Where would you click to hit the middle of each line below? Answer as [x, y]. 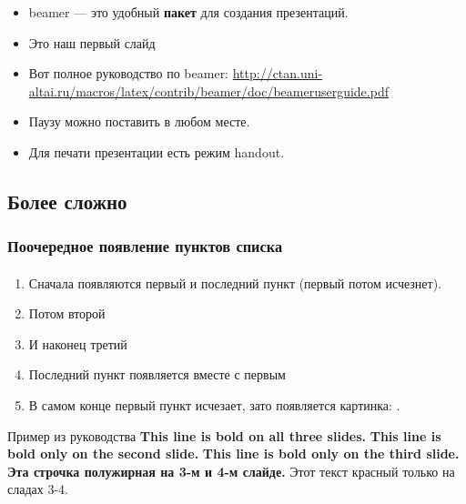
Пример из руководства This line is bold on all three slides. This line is [224, 435]
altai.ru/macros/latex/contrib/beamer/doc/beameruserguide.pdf [208, 91]
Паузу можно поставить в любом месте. [139, 121]
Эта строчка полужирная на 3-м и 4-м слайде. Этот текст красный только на [231, 471]
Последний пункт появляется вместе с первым [157, 374]
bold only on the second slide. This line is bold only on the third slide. [233, 454]
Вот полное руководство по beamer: [129, 73]
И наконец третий [78, 343]
